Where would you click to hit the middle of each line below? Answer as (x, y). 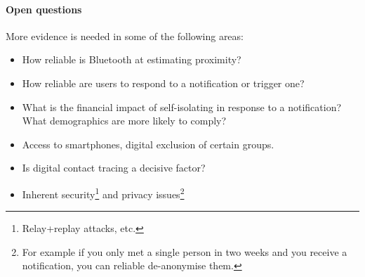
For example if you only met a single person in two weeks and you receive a (185, 251)
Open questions (44, 9)
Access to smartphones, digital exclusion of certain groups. (148, 144)
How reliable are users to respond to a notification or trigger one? (163, 83)
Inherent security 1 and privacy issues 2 (103, 193)
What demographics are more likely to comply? (124, 121)
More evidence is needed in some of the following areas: (125, 36)
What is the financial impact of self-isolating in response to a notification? (182, 107)
